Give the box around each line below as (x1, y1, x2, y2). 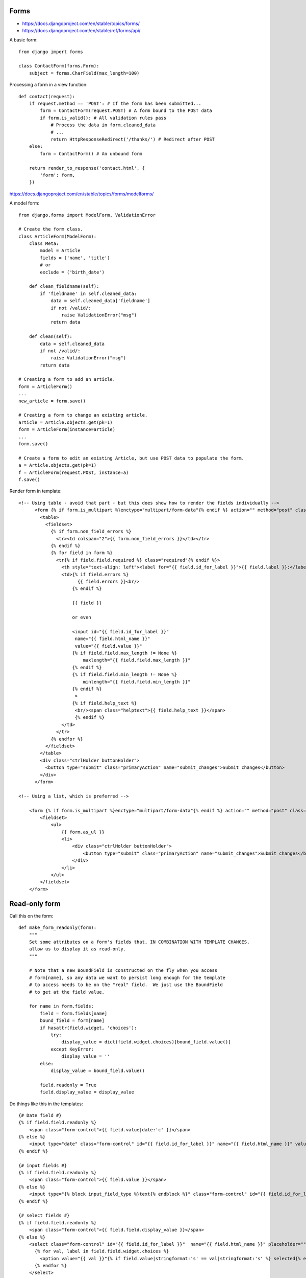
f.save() (18, 476, 40, 483)
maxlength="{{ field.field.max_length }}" (83, 657, 191, 663)
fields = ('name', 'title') (40, 255, 110, 261)
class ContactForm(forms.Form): (18, 63, 99, 69)
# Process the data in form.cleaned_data (50, 122, 156, 128)
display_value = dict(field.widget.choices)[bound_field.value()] (61, 1039, 231, 1045)
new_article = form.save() (18, 398, 86, 404)
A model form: (9, 200, 40, 207)
